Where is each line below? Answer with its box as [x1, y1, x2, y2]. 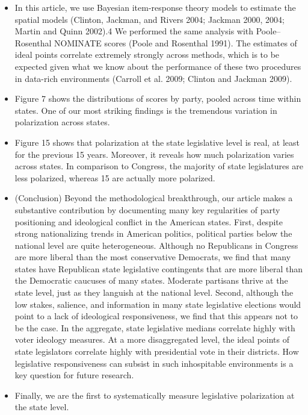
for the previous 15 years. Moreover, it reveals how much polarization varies [14, 148, 294, 160]
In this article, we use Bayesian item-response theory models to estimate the [14, 1, 296, 13]
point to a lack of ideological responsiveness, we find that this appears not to [14, 310, 298, 322]
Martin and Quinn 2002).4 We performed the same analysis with [14, 25, 254, 37]
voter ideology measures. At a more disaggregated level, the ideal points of [14, 333, 289, 346]
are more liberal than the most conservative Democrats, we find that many [14, 251, 291, 263]
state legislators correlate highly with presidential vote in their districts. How [14, 345, 299, 358]
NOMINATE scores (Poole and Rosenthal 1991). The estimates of [54, 36, 297, 49]
